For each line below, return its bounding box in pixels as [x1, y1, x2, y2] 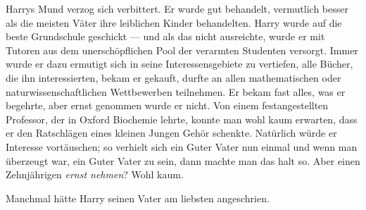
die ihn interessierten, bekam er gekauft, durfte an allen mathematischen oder [6, 70, 341, 85]
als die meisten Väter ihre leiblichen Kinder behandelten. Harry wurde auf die [6, 15, 342, 30]
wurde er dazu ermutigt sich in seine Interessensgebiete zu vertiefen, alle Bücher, [6, 56, 353, 71]
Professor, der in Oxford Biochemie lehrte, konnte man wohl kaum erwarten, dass [6, 111, 358, 126]
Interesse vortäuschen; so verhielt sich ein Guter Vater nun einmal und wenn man [6, 139, 358, 154]
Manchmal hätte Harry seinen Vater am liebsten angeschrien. [6, 190, 270, 205]
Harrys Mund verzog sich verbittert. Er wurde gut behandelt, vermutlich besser [6, 1, 348, 16]
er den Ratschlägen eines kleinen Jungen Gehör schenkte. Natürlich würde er [6, 125, 337, 140]
